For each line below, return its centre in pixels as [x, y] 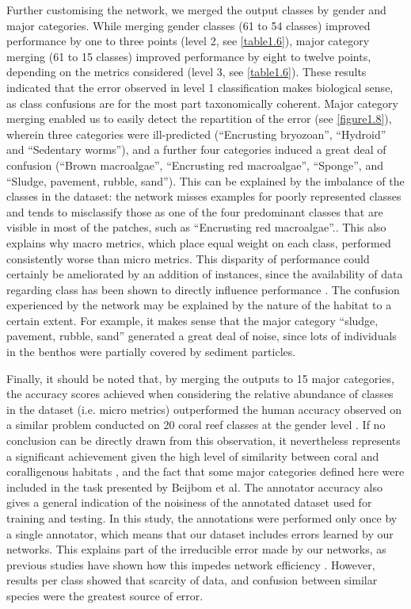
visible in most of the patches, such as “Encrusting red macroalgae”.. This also [196, 227]
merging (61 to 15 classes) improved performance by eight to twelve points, [189, 56]
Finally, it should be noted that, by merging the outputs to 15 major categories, [200, 378]
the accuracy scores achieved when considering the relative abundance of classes [200, 394]
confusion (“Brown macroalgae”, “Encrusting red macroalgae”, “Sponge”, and [195, 165]
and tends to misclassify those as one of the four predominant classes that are [195, 211]
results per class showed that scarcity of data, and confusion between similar [192, 580]
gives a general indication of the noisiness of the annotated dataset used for [189, 502]
